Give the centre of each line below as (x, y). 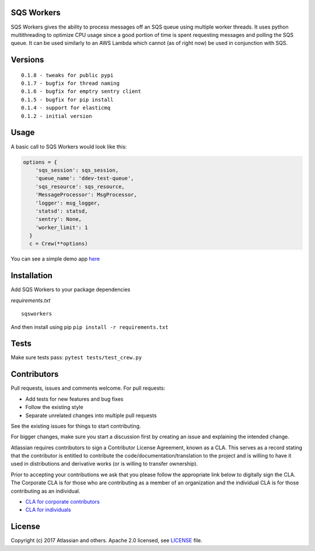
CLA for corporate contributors (63, 502)
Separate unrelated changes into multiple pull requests (91, 415)
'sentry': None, (58, 219)
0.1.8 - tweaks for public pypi (67, 75)
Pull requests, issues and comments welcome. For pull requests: (88, 388)
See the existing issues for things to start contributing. (76, 426)
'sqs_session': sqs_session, (77, 170)
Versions (27, 60)
